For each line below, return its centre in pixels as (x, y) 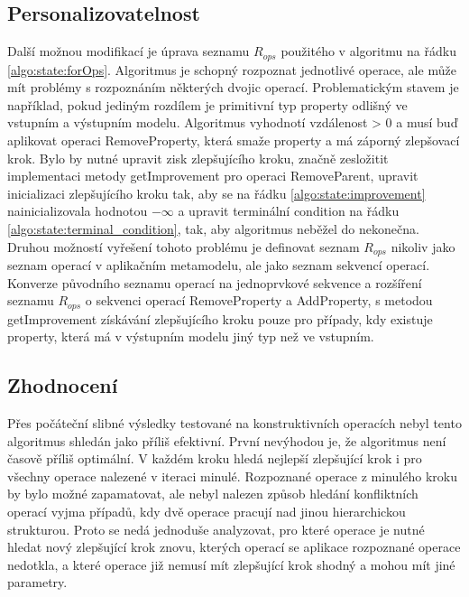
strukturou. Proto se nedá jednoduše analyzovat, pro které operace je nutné (216, 529)
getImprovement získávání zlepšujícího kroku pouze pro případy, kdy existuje (220, 318)
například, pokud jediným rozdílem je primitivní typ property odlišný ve (207, 104)
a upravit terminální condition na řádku (289, 211)
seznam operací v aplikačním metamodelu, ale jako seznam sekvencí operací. (219, 265)
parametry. (37, 582)
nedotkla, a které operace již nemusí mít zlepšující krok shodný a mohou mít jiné (231, 564)
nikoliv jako (423, 246)
